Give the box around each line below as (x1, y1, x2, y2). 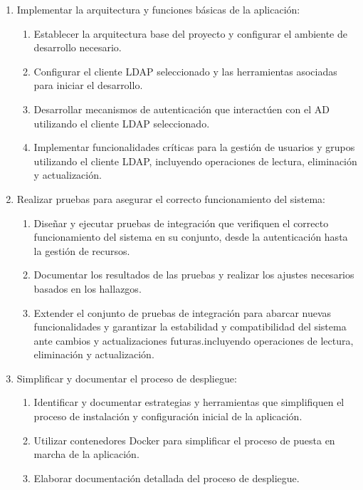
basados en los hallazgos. (33, 281, 142, 296)
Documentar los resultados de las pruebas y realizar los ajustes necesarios (33, 267, 354, 282)
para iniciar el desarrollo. (33, 78, 143, 93)
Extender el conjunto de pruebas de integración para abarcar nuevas (33, 305, 332, 320)
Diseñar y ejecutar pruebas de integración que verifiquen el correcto (33, 215, 329, 230)
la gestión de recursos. (33, 243, 130, 258)
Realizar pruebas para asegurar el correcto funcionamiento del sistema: (16, 191, 325, 206)
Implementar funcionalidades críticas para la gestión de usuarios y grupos (33, 140, 355, 155)
